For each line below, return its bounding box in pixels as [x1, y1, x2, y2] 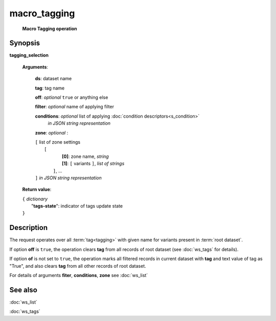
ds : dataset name [35, 76, 72, 82]
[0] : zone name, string [62, 153, 109, 159]
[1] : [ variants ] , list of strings [62, 161, 125, 167]
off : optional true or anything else [35, 95, 108, 101]
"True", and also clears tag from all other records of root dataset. [9, 263, 147, 269]
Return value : [22, 187, 52, 193]
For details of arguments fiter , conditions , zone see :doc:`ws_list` [9, 272, 148, 278]
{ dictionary [22, 196, 48, 202]
